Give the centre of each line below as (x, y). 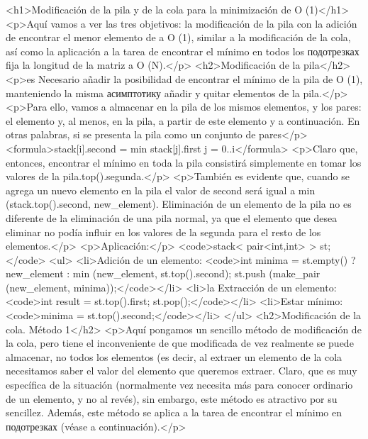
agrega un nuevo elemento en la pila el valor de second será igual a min (161, 190)
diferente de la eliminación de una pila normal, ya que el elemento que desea (172, 217)
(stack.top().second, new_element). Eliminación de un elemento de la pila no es (179, 204)
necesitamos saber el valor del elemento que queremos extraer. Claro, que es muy (182, 371)
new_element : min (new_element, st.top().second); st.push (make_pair (163, 273)
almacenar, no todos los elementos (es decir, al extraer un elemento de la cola (174, 356)
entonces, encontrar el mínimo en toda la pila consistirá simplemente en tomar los (184, 162)
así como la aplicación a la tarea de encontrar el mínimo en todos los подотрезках (183, 51)
